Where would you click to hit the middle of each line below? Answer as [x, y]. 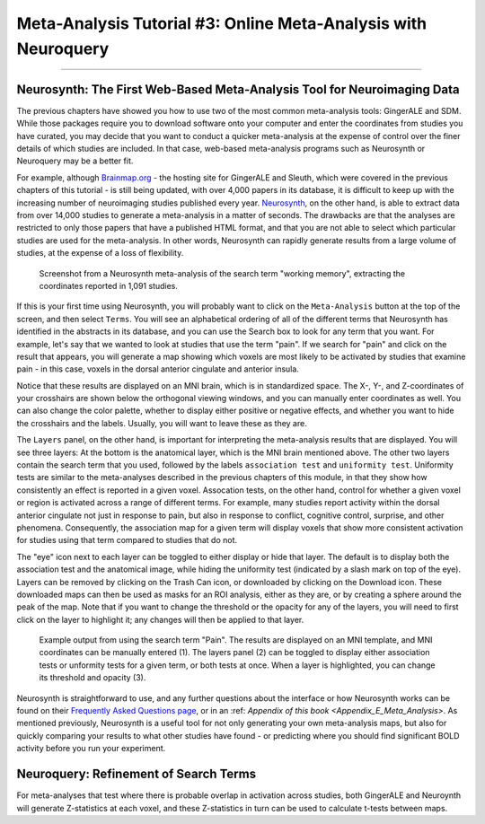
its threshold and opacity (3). [93, 678]
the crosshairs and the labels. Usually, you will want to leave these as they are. [162, 423]
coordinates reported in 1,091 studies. [109, 285]
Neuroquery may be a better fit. [75, 161]
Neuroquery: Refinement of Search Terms [136, 774]
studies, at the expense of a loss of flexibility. [100, 253]
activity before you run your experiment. [91, 749]
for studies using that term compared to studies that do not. [127, 540]
